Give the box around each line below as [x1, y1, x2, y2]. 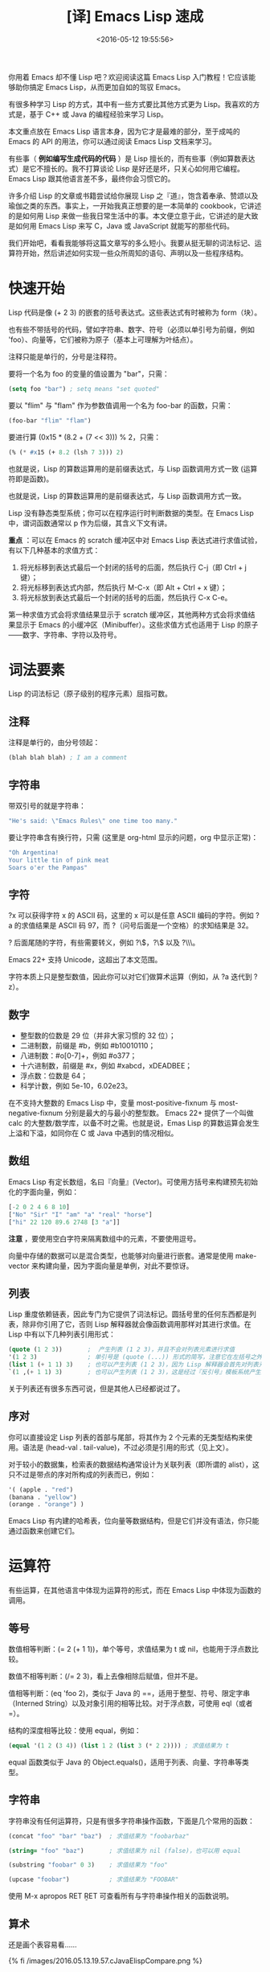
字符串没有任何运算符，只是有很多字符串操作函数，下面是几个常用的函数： [8, 1816, 255, 1826]
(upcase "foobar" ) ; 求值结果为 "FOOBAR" [8, 1875, 179, 1883]
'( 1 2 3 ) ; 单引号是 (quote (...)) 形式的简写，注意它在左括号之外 [8, 1353, 263, 1361]
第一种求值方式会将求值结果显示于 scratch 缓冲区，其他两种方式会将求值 [8, 609, 249, 620]
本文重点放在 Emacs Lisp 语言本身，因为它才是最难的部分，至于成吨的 [8, 126, 241, 136]
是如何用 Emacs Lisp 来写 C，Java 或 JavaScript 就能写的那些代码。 [8, 220, 235, 230]
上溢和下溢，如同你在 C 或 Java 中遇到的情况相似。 [8, 1128, 178, 1138]
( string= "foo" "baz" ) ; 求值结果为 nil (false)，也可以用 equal [8, 1846, 241, 1855]
